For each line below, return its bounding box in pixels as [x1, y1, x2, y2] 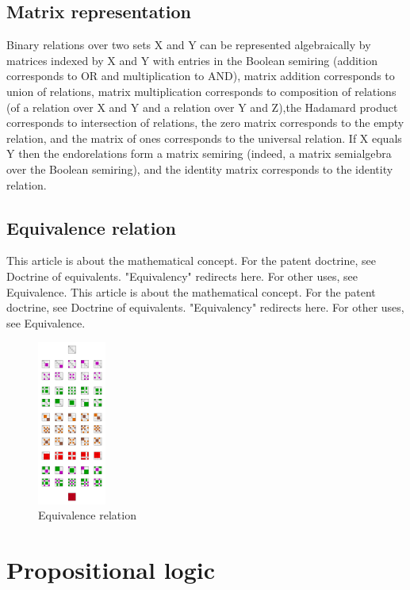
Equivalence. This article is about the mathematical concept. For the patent [6, 283, 376, 300]
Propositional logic [6, 553, 216, 585]
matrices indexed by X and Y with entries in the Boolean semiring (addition [6, 52, 377, 68]
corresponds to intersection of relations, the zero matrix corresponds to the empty [6, 114, 404, 131]
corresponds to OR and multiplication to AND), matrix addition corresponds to [6, 67, 395, 84]
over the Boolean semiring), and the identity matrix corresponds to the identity [6, 160, 393, 177]
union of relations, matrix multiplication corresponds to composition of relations [6, 82, 397, 99]
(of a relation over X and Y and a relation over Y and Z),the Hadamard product [6, 98, 398, 115]
